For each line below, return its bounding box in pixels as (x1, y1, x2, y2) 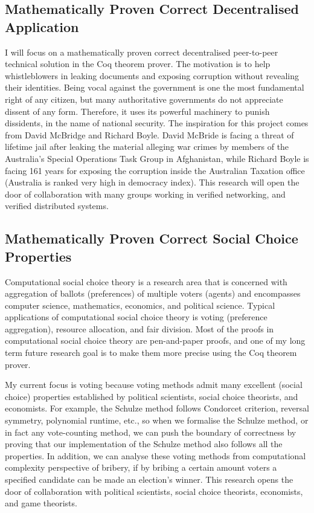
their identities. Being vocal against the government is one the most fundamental (5, 81, 304, 94)
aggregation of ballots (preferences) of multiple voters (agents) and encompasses (5, 287, 301, 300)
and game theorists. (5, 497, 77, 509)
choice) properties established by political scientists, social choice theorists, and (5, 390, 298, 402)
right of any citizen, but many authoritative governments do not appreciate (5, 92, 283, 105)
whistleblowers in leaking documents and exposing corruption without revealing (5, 69, 300, 82)
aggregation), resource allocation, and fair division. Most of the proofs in (5, 322, 274, 335)
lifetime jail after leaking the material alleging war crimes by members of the (5, 140, 289, 153)
